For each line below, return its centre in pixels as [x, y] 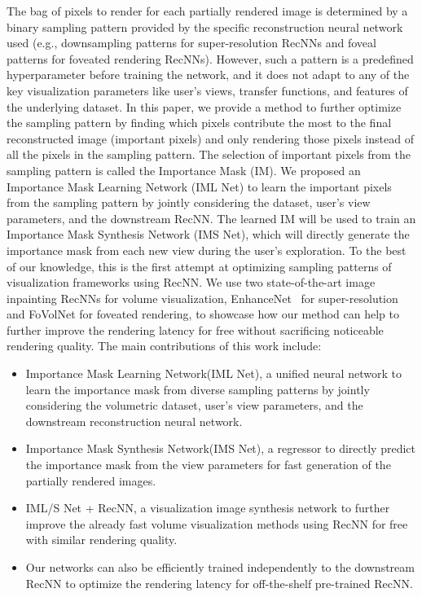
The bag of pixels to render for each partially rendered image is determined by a [207, 11]
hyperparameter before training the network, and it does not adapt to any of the [208, 75]
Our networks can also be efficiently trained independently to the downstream [220, 567]
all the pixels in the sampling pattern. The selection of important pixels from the [209, 154]
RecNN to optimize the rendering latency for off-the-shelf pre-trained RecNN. [219, 583]
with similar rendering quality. [101, 540]
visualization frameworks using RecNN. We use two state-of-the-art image [191, 282]
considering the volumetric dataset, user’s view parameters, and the [194, 405]
